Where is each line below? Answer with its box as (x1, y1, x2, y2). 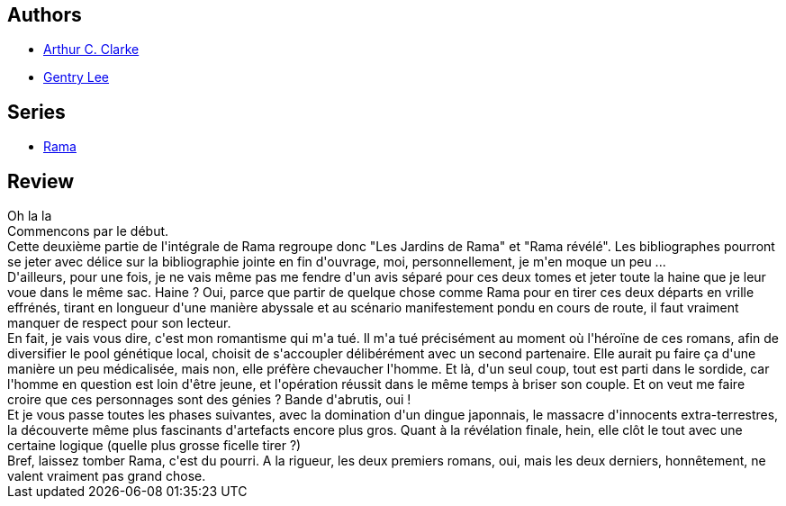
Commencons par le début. (7, 223, 169, 239)
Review (7, 169, 75, 193)
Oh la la (7, 208, 52, 224)
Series (7, 100, 66, 123)
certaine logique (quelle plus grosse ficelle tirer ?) (7, 438, 302, 454)
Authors (7, 4, 82, 26)
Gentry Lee (43, 69, 109, 86)
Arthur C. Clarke (43, 41, 140, 58)
